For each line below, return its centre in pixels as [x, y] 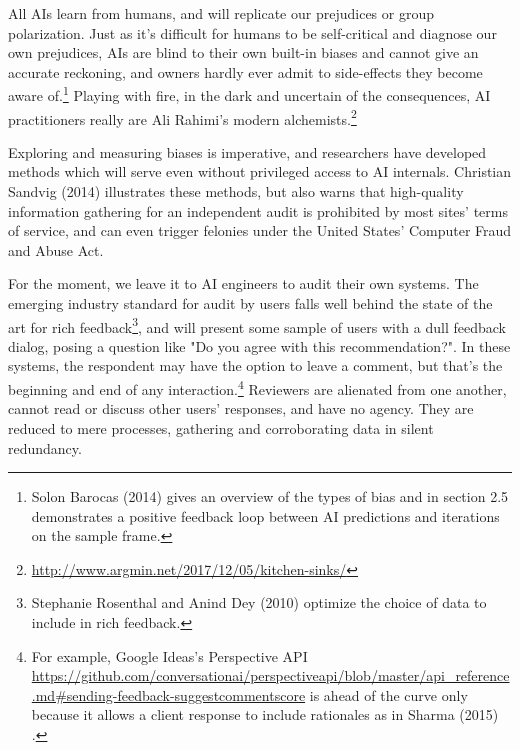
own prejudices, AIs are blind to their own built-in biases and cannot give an [243, 52]
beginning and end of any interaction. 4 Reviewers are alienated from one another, [257, 387]
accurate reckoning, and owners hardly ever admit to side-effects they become [245, 71]
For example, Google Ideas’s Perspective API [169, 655]
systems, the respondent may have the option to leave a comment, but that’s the [255, 365]
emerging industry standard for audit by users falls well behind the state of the [250, 303]
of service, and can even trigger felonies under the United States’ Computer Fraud [260, 230]
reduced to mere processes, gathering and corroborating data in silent [221, 427]
